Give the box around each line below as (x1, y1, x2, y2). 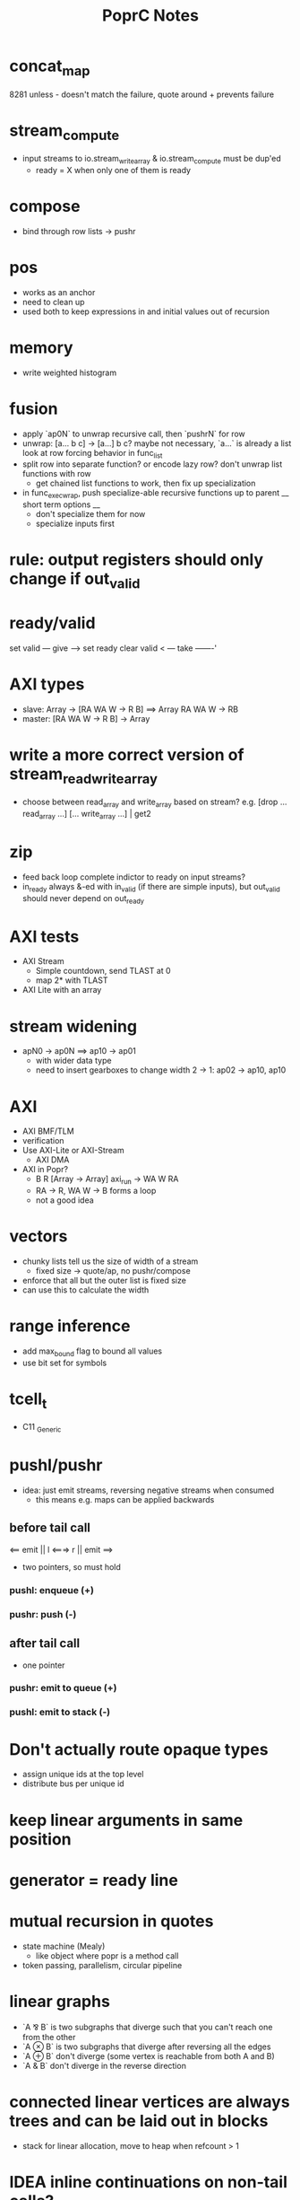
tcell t (9, 1389, 47, 1412)
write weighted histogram (21, 367, 117, 378)
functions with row (21, 469, 91, 479)
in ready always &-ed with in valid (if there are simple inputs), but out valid (21, 881, 280, 894)
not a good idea (35, 1195, 94, 1205)
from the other (21, 2031, 76, 2042)
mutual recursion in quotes (9, 1911, 214, 1931)
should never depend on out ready (21, 892, 145, 906)
